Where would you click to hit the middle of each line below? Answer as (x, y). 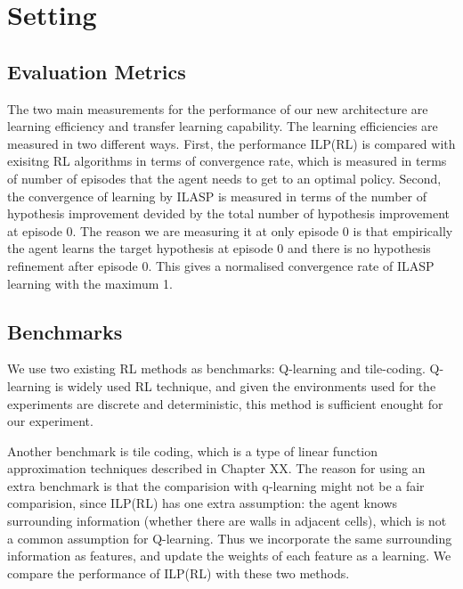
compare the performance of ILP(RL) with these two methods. (179, 573)
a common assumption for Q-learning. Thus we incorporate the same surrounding (230, 538)
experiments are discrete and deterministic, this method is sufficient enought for (225, 403)
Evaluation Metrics (97, 71)
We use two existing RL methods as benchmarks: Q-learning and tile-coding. (216, 368)
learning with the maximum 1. (90, 283)
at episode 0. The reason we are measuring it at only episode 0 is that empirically (230, 230)
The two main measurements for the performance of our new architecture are (218, 108)
